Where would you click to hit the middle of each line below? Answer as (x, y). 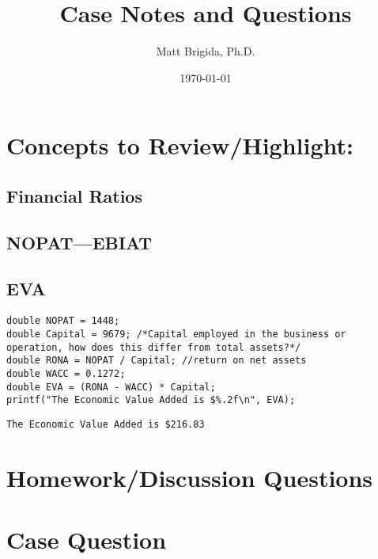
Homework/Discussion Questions (190, 477)
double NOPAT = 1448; (63, 321)
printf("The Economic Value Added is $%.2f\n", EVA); (151, 400)
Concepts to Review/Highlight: (180, 145)
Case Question (87, 540)
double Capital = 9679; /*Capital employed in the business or (176, 334)
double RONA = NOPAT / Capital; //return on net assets (157, 361)
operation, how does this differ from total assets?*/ (154, 347)
